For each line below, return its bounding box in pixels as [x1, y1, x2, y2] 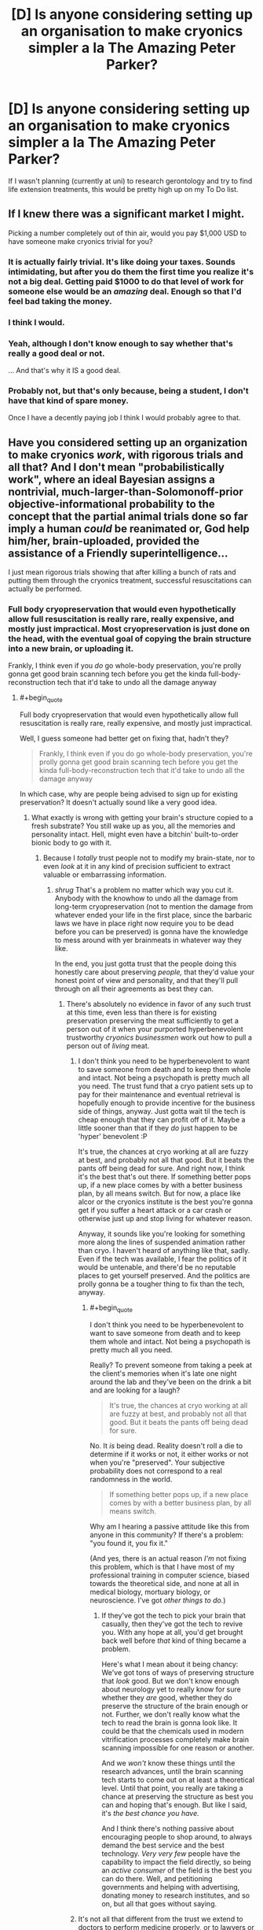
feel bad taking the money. [8, 295, 112, 306]
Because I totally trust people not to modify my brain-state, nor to [42, 853, 255, 863]
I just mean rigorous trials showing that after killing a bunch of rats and [8, 568, 237, 576]
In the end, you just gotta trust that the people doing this [54, 959, 237, 969]
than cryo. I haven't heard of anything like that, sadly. [78, 1246, 250, 1255]
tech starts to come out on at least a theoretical [101, 1775, 255, 1784]
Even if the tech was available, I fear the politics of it [78, 1254, 247, 1264]
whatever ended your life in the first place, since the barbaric [54, 911, 253, 920]
